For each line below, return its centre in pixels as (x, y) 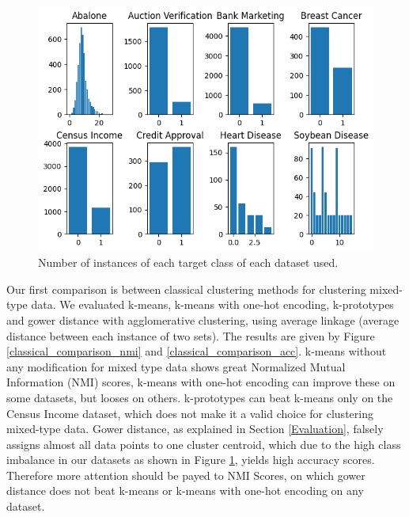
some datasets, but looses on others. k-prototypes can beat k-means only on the (200, 397)
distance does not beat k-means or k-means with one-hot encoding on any (185, 490)
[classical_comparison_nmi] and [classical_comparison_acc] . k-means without (197, 351)
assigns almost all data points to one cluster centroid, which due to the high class (204, 444)
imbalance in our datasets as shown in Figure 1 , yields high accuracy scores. (191, 460)
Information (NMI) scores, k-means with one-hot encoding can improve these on (201, 382)
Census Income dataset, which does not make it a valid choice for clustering (190, 413)
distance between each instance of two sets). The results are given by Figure (191, 335)
